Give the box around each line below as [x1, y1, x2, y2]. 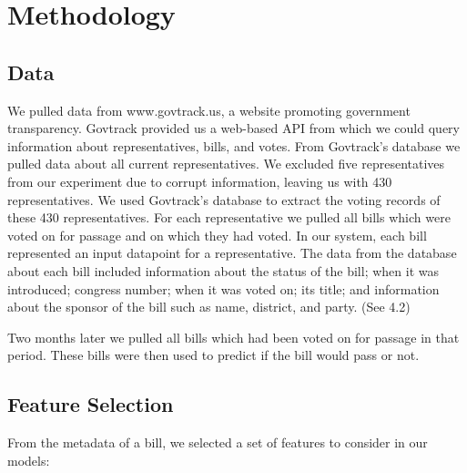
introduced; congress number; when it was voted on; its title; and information [7, 279, 440, 298]
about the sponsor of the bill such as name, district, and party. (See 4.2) [7, 297, 411, 316]
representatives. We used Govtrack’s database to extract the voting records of [7, 190, 441, 209]
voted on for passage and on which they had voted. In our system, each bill [7, 225, 427, 244]
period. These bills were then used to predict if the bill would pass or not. [7, 345, 420, 365]
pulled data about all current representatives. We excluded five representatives [7, 154, 445, 173]
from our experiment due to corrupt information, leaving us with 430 [7, 171, 392, 190]
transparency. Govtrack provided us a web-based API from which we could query [7, 118, 460, 138]
